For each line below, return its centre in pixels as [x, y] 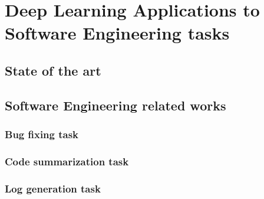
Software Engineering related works [115, 105]
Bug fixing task [42, 134]
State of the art [53, 70]
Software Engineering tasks [117, 33]
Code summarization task [67, 161]
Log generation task [53, 188]
